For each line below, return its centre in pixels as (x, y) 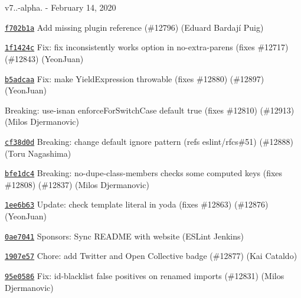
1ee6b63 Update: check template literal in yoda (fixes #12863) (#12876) (137, 204)
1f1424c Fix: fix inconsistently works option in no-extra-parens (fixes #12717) (147, 47)
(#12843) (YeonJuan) (44, 58)
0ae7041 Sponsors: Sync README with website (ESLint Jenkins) (124, 236)
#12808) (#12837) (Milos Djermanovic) (77, 184)
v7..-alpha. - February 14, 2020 (60, 7)
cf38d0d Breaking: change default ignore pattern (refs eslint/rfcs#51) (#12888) (149, 141)
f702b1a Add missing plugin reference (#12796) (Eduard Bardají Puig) (134, 27)
